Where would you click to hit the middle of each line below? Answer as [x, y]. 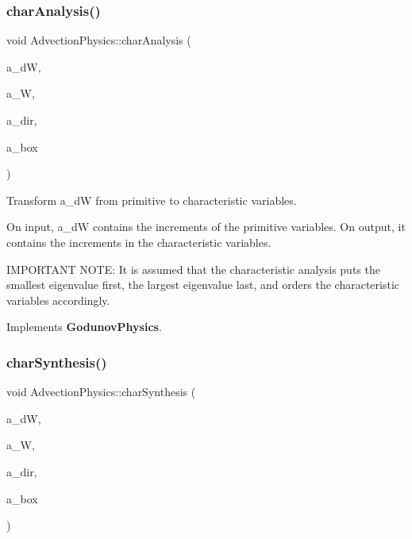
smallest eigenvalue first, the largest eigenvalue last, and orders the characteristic [203, 285]
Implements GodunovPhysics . [84, 327]
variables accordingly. [58, 300]
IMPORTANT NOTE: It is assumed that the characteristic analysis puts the [193, 269]
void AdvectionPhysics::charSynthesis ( [101, 392]
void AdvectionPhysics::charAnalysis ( [99, 40]
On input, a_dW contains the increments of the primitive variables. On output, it [206, 227]
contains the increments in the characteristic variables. [139, 242]
